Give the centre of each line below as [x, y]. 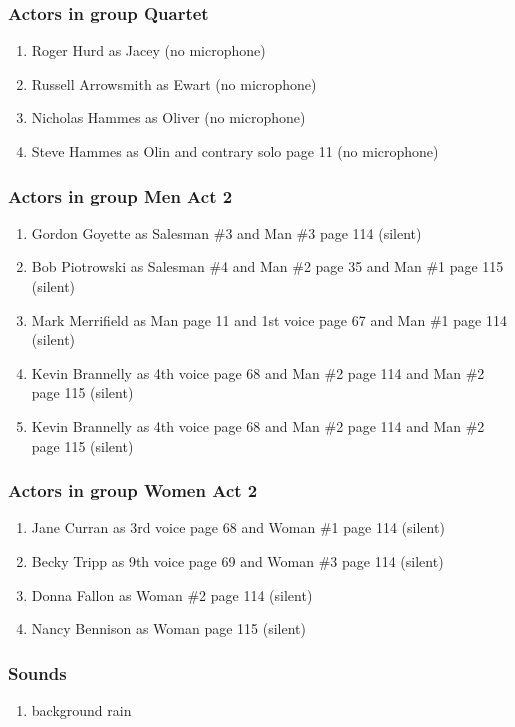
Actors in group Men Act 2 [120, 195]
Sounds [37, 672]
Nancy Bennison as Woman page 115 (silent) [168, 628]
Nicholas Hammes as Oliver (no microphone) [168, 117]
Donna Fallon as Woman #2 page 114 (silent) [172, 594]
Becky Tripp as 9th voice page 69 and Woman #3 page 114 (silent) [237, 560]
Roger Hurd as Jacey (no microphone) [148, 50]
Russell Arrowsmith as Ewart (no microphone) [174, 83]
